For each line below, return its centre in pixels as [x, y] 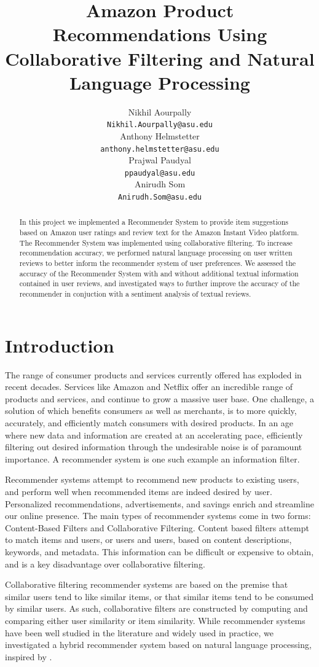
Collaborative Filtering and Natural [160, 58]
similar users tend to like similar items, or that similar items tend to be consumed [159, 596]
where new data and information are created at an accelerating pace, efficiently [154, 435]
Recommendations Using [160, 34]
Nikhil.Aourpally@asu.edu [160, 125]
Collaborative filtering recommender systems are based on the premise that [147, 584]
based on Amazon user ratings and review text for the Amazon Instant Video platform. [159, 232]
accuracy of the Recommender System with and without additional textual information [159, 273]
